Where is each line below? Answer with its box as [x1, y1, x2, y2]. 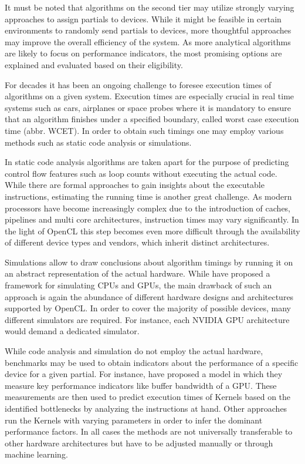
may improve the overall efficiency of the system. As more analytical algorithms [5, 35, 291, 48]
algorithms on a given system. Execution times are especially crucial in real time [5, 90, 294, 102]
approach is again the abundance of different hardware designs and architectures [5, 290, 294, 302]
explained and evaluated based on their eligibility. [5, 58, 183, 70]
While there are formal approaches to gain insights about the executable [5, 179, 265, 191]
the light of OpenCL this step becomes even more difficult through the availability [5, 224, 300, 237]
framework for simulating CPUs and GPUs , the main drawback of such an [5, 279, 272, 291]
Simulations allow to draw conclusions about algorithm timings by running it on [5, 255, 293, 268]
